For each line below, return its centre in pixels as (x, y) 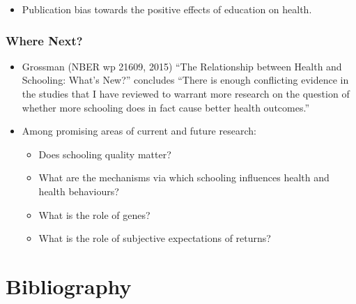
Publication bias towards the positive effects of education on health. (167, 9)
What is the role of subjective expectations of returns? (155, 238)
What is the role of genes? (94, 214)
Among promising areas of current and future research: (139, 131)
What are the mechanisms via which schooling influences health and (184, 177)
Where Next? (44, 40)
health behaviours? (79, 191)
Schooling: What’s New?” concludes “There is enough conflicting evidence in (185, 80)
